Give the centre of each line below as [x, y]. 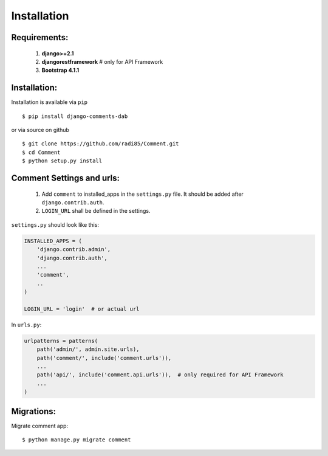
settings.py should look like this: [55, 224]
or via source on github [40, 130]
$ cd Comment [41, 152]
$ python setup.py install [62, 161]
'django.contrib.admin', [74, 250]
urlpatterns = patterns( [61, 341]
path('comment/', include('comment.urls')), [104, 358]
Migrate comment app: [40, 426]
